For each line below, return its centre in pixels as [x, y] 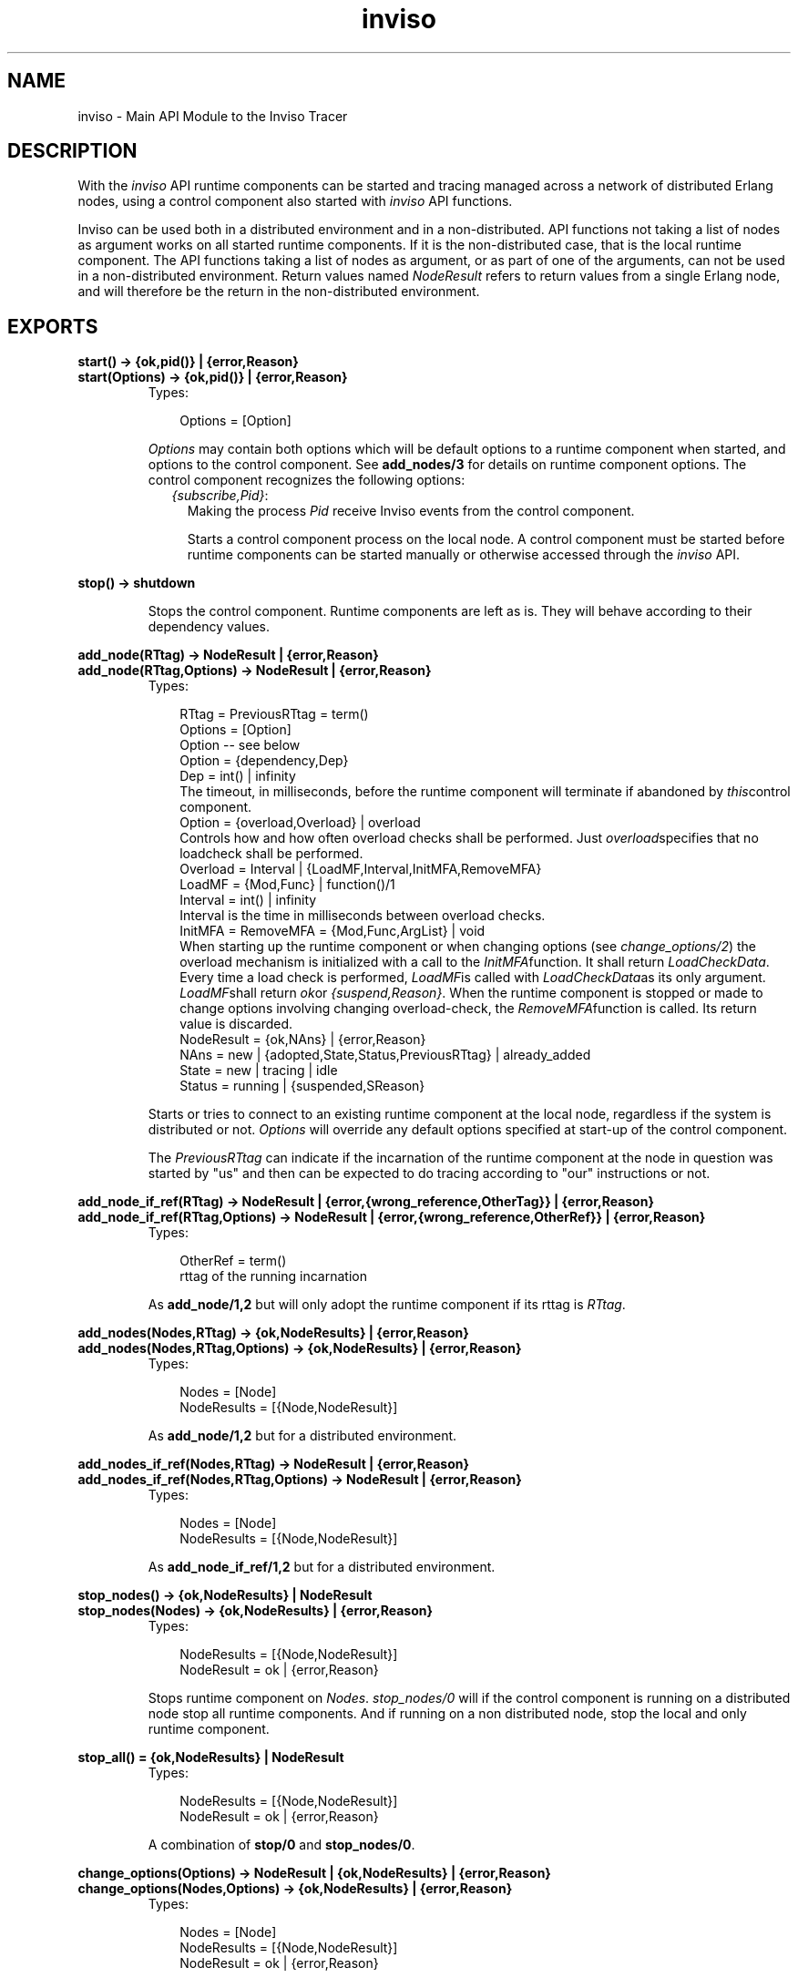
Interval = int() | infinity [248, 900]
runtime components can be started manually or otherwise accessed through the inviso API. [464, 555]
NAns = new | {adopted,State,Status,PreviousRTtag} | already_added [385, 1055]
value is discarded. [236, 1024]
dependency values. [209, 627]
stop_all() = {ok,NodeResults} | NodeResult [211, 1758]
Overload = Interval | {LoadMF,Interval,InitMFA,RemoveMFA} [361, 869]
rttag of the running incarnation [273, 1276]
